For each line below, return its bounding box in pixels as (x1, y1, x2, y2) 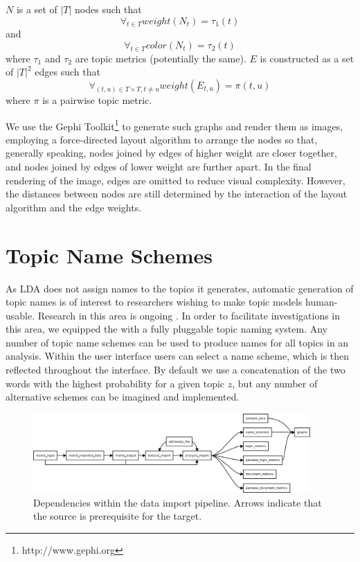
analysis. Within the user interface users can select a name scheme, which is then (6, 349, 350, 363)
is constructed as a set (260, 51, 354, 65)
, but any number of (232, 376, 318, 390)
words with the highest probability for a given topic (6, 376, 225, 390)
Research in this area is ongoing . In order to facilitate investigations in (37, 308, 341, 322)
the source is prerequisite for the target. (33, 509, 202, 523)
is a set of (16, 2, 57, 16)
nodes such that (75, 2, 142, 16)
